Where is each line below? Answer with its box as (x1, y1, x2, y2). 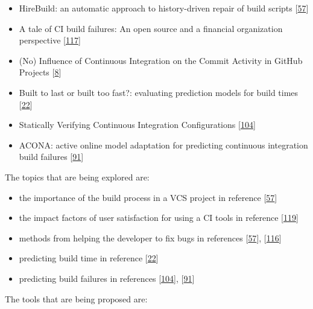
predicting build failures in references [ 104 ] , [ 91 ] (19, 272, 195, 284)
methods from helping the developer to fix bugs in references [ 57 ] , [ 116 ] (19, 231, 282, 244)
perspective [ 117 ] (19, 34, 81, 46)
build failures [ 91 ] (19, 150, 84, 163)
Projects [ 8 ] (19, 66, 62, 78)
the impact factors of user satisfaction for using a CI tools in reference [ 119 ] (19, 211, 299, 224)
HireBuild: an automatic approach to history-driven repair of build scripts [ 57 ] (19, 2, 309, 14)
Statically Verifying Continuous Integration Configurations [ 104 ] (19, 118, 256, 131)
